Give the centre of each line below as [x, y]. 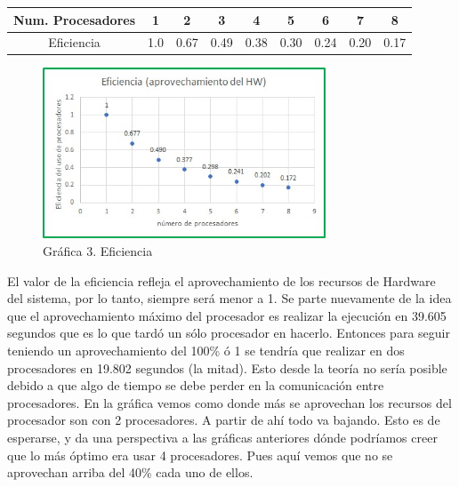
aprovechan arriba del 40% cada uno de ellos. [130, 472]
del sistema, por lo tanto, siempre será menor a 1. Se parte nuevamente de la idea [229, 298]
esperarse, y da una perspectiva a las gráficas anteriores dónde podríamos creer [222, 437]
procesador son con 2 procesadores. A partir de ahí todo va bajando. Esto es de [224, 420]
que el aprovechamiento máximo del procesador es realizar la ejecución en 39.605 [227, 315]
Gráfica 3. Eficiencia [98, 251]
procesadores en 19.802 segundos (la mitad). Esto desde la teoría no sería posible [227, 367]
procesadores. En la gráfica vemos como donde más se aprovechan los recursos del [229, 402]
